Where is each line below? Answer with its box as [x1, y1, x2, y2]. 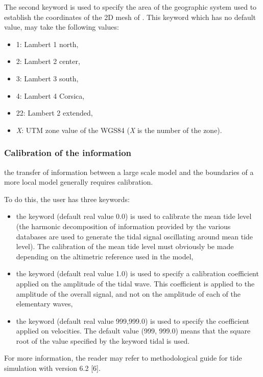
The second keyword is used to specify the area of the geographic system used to [4, 2, 257, 12]
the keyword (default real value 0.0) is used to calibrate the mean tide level [16, 211, 252, 221]
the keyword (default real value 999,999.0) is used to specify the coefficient [16, 315, 250, 326]
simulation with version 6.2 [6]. [4, 363, 101, 373]
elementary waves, [16, 298, 73, 309]
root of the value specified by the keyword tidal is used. [16, 335, 190, 346]
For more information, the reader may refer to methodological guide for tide [4, 352, 242, 363]
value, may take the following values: [4, 21, 119, 32]
